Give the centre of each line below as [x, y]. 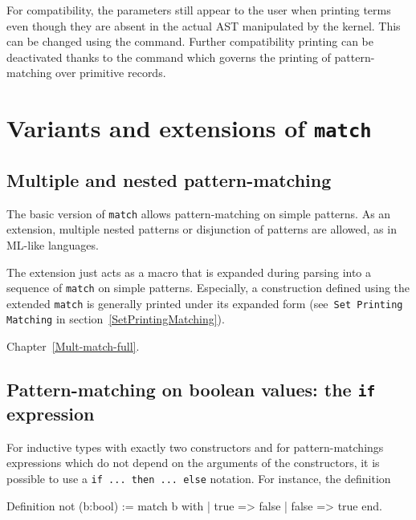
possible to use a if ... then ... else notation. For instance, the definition [199, 479]
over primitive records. [111, 73]
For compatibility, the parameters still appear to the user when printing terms [199, 10]
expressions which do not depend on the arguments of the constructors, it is [193, 463]
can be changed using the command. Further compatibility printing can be [190, 41]
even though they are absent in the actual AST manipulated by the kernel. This [204, 25]
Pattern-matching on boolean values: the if [191, 390]
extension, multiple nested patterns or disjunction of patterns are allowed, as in [202, 229]
